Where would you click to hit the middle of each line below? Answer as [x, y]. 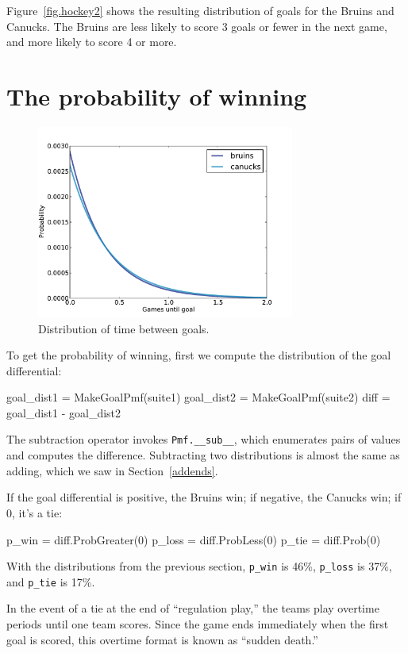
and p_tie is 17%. [51, 581]
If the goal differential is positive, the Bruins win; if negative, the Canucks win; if [204, 497]
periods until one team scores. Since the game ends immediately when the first [198, 624]
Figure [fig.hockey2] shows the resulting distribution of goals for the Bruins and [200, 10]
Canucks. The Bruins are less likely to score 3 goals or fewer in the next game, [197, 26]
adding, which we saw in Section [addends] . [112, 470]
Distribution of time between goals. [124, 328]
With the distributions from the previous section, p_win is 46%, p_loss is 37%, [199, 566]
